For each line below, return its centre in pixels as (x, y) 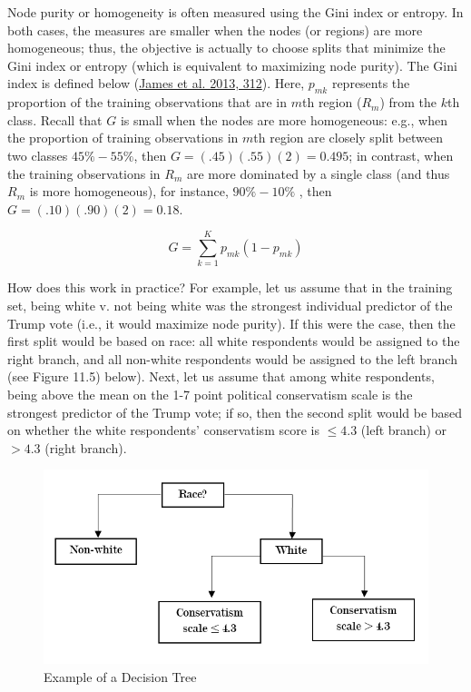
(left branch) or (404, 430)
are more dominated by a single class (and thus (319, 173)
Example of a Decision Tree (120, 676)
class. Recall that (55, 119)
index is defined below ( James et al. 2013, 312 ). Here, (156, 83)
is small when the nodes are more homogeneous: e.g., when (284, 119)
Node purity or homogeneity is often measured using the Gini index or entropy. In (235, 12)
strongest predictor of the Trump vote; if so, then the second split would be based (235, 412)
